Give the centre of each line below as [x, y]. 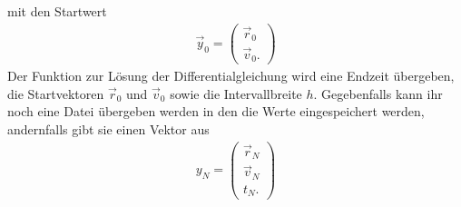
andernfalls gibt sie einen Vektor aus [108, 128]
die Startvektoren [56, 93]
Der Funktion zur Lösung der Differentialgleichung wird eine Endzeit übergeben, [231, 76]
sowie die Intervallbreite [236, 93]
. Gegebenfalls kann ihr [378, 93]
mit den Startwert [57, 11]
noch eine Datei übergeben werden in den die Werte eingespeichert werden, [216, 111]
